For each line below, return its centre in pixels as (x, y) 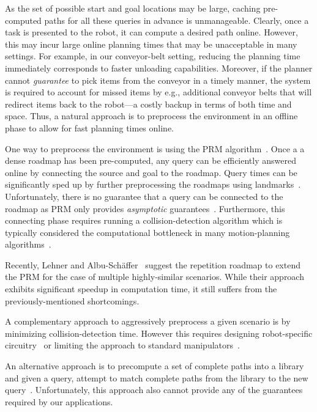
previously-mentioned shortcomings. (72, 300)
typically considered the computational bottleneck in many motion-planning (147, 232)
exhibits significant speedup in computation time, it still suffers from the (141, 289)
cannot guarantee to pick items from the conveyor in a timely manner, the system (158, 80)
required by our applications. (59, 401)
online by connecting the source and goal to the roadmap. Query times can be (151, 172)
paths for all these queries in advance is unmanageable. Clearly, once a (177, 20)
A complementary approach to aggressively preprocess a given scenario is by (148, 321)
